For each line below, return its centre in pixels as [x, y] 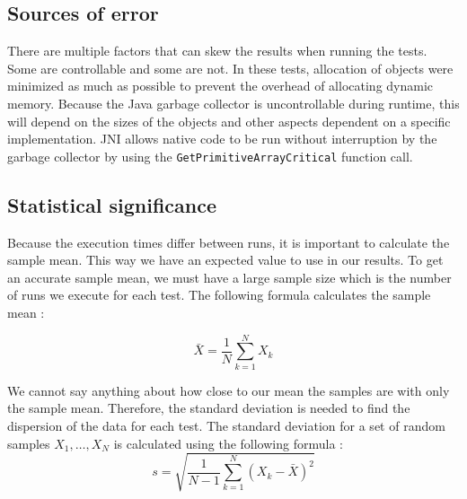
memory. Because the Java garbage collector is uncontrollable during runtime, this [233, 103]
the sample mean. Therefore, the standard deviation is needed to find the [209, 408]
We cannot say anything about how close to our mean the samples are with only [229, 390]
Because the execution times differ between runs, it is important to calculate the [229, 242]
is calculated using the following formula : [228, 443]
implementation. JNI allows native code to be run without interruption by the [222, 139]
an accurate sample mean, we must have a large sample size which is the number [229, 277]
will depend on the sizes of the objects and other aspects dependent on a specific [229, 121]
